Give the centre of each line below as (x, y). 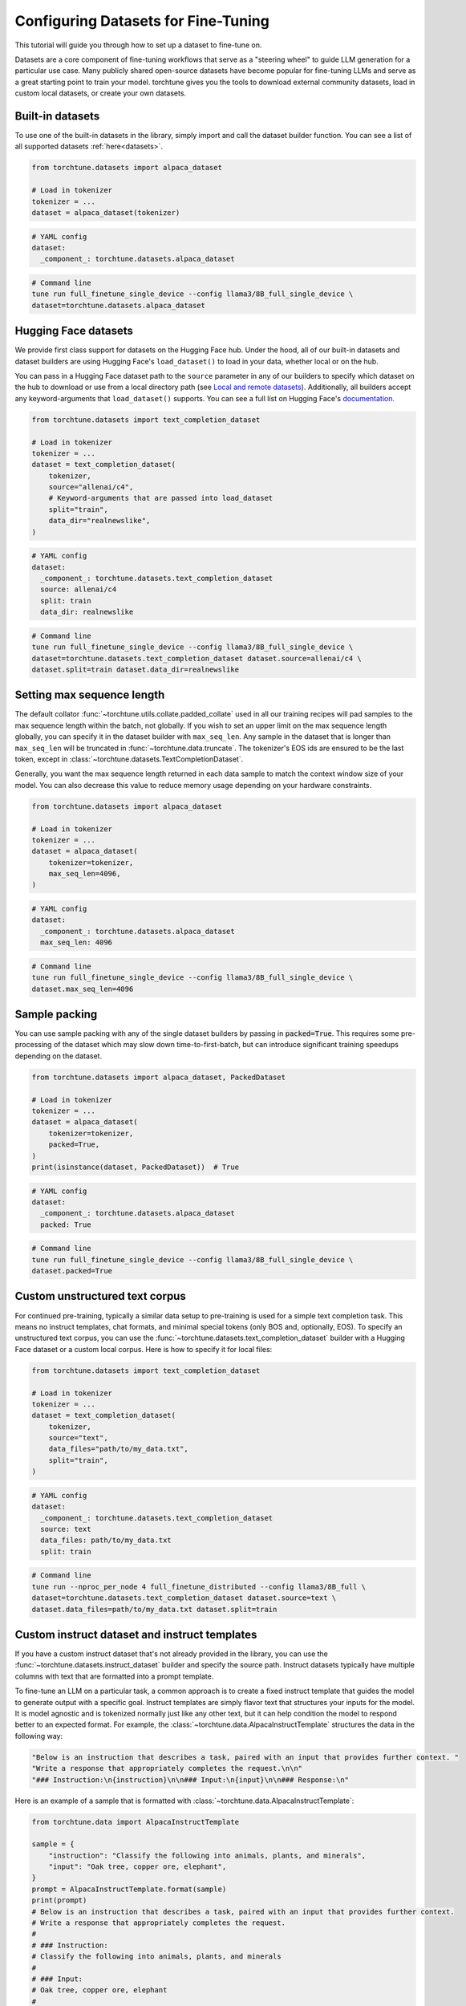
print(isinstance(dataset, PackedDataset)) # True (136, 1167)
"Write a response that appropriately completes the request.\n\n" (167, 1768)
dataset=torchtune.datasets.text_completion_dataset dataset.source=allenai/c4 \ (197, 658)
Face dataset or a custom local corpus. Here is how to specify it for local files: (144, 1349)
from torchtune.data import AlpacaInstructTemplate (136, 1822)
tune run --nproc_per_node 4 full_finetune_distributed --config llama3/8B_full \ (199, 1586)
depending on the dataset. (59, 1056)
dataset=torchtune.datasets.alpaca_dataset (119, 305)
